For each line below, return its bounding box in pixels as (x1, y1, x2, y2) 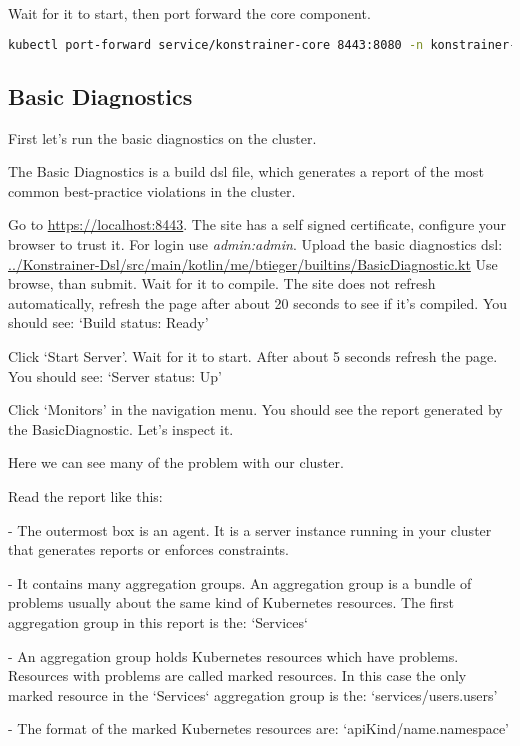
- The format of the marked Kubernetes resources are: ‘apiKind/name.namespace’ (8, 718, 510, 739)
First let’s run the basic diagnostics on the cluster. (8, 127, 317, 148)
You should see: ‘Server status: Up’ (8, 365, 222, 386)
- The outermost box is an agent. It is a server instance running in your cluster (8, 519, 492, 540)
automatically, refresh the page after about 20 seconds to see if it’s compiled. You (8, 292, 508, 313)
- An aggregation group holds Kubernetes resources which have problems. (8, 645, 459, 666)
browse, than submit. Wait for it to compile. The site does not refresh (8, 273, 436, 294)
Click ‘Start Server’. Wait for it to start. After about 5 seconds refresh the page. (8, 346, 498, 367)
